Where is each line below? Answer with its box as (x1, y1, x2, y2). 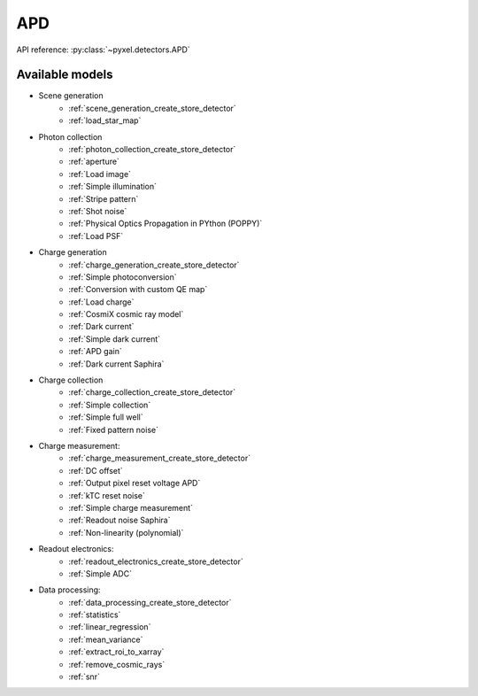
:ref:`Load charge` (68, 297, 135, 307)
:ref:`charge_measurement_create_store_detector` (68, 452, 251, 464)
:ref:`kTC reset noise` (68, 490, 146, 500)
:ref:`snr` (68, 671, 101, 682)
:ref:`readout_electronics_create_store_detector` (68, 556, 243, 567)
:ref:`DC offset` (68, 465, 123, 476)
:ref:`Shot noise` (68, 205, 127, 216)
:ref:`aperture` (68, 156, 119, 167)
